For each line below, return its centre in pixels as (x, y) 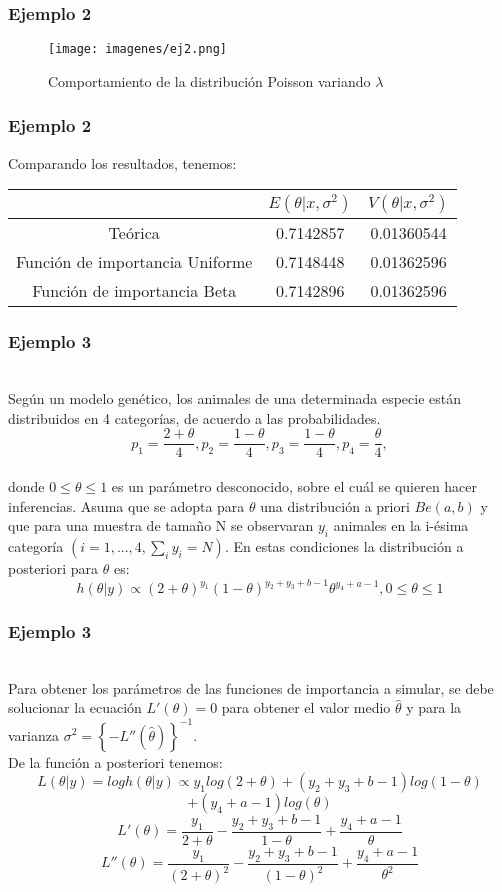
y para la (434, 707)
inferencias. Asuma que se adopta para (126, 505)
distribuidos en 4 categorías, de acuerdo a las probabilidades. (194, 417)
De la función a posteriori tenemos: (115, 761)
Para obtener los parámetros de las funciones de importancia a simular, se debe (251, 687)
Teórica (134, 233)
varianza (33, 734)
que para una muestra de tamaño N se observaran (161, 525)
